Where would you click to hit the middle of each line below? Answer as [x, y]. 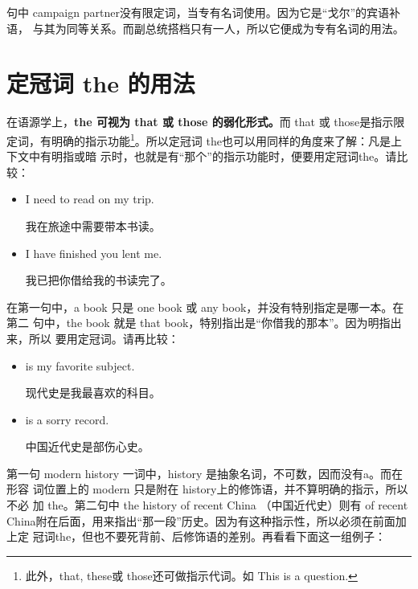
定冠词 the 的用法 [101, 83]
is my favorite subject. [80, 365]
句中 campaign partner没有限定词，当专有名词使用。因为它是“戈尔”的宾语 [198, 12]
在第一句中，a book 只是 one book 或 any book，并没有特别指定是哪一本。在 [205, 307]
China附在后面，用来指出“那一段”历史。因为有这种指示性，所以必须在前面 [201, 520]
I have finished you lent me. [94, 253]
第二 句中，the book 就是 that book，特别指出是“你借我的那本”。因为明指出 [204, 323]
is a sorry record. [67, 419]
